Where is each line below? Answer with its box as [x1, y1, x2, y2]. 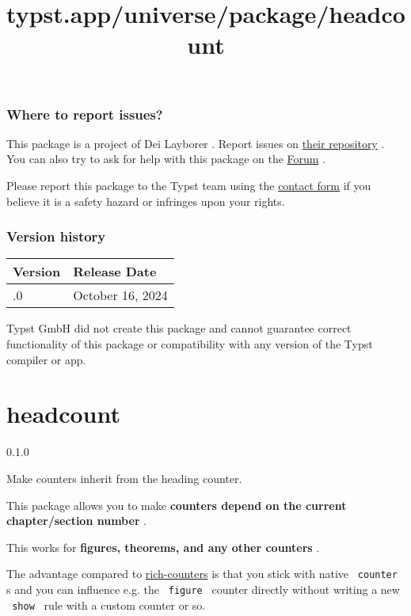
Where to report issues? [6, 104, 163, 124]
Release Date [73, 262, 157, 281]
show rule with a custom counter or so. [12, 596, 206, 613]
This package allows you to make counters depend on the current [6, 496, 347, 513]
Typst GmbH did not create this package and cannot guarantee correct [6, 320, 352, 337]
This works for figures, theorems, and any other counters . [6, 538, 320, 555]
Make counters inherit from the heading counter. [6, 470, 242, 486]
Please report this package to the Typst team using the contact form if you [6, 177, 371, 194]
